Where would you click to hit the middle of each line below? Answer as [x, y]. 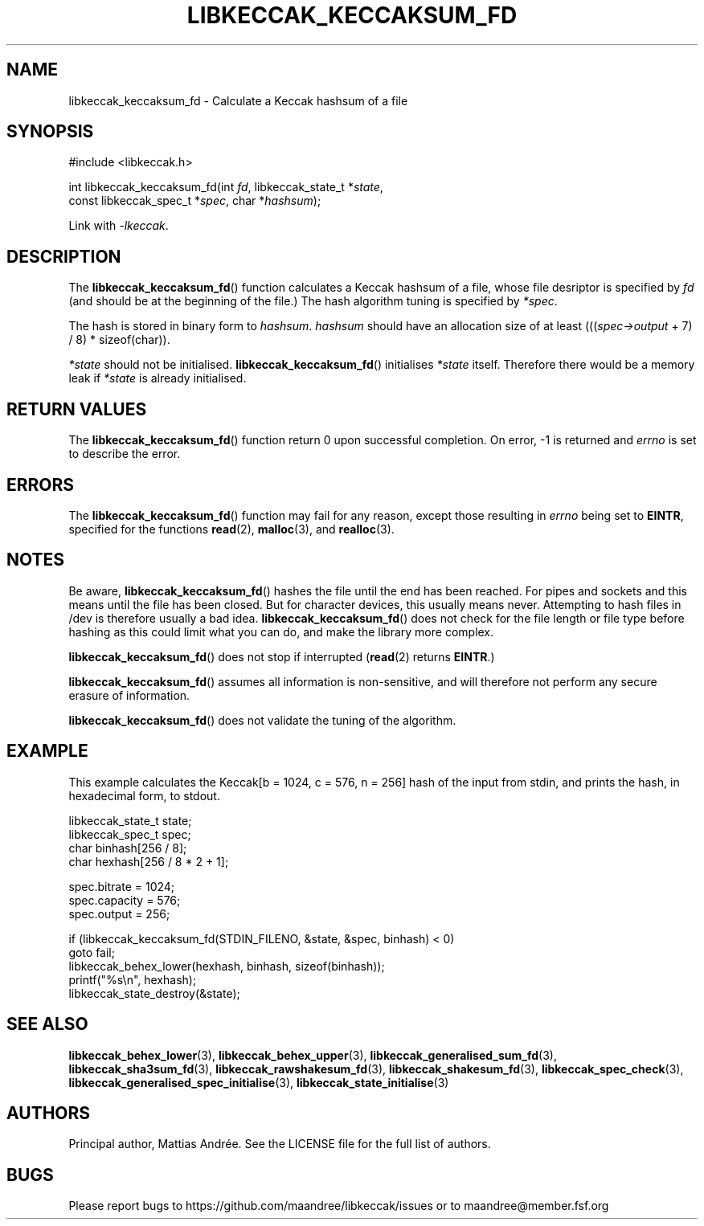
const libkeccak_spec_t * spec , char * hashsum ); [195, 201]
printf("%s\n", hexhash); [133, 979]
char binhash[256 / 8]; [128, 848]
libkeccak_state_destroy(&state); [154, 993]
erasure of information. [129, 695]
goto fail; [92, 952]
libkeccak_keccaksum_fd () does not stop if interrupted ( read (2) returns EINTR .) [282, 656]
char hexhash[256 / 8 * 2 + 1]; [149, 861]
